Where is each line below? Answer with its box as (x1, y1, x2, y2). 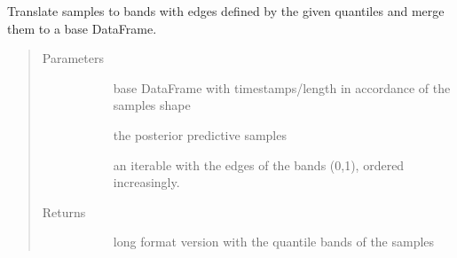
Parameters (42, 49, 104, 67)
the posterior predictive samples (113, 125, 287, 144)
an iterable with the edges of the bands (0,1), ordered (113, 155, 405, 174)
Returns (42, 202, 86, 221)
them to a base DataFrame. (7, 19, 157, 37)
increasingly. (113, 173, 180, 192)
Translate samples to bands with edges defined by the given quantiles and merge (7, 2, 445, 20)
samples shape (113, 96, 191, 114)
